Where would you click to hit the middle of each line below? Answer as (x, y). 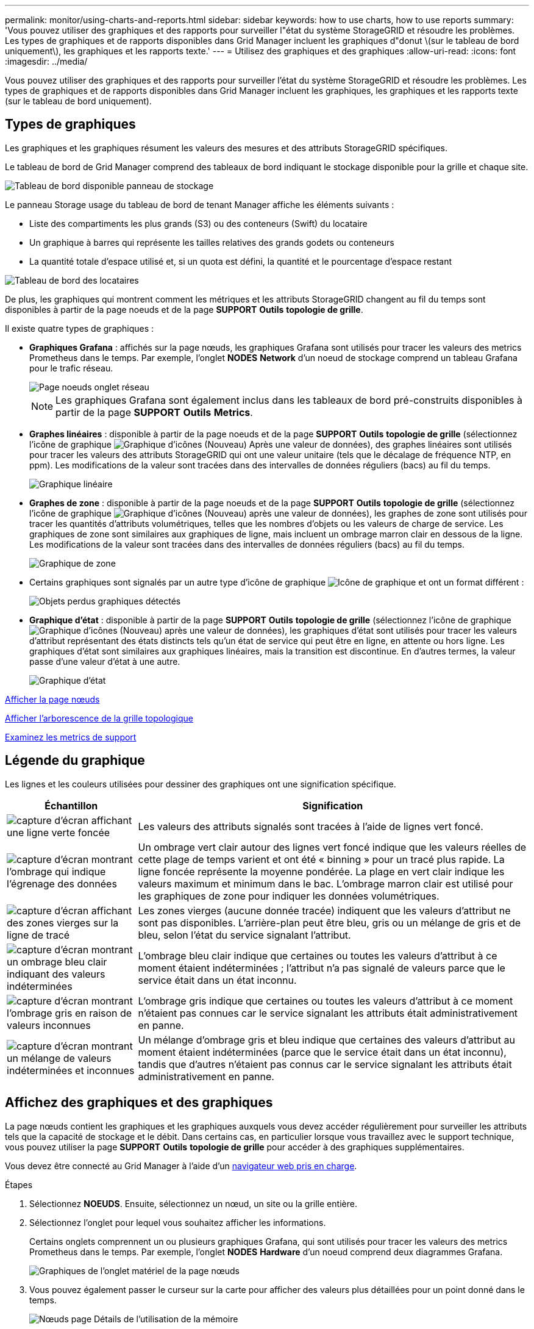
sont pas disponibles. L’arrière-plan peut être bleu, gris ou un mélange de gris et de (329, 922)
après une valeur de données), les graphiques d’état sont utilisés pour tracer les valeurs (340, 630)
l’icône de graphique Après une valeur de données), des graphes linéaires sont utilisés (271, 444)
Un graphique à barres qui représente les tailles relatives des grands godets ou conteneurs (212, 242)
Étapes (19, 1184)
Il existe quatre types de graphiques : (80, 328)
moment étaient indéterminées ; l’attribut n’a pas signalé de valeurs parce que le (322, 968)
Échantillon (71, 805)
